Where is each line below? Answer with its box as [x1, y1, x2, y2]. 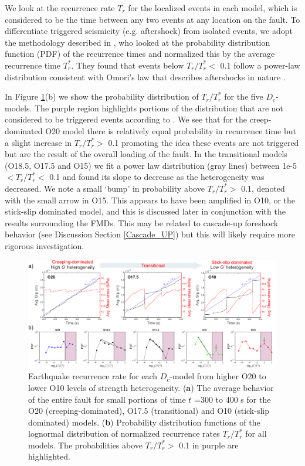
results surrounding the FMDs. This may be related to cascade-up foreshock [5, 216, 279, 229]
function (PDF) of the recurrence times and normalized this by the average [5, 47, 275, 60]
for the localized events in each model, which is [128, 2, 297, 13]
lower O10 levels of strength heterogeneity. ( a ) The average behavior [28, 381, 274, 393]
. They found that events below [71, 59, 184, 71]
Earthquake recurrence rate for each [28, 370, 158, 382]
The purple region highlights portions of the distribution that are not [35, 101, 284, 114]
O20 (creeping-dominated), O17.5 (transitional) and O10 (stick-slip [28, 404, 270, 417]
